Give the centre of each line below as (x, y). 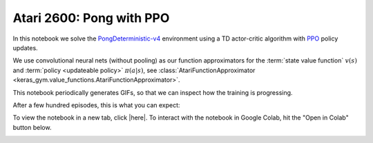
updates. (25, 47)
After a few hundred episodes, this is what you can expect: (96, 105)
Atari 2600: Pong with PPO (91, 18)
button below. (32, 127)
